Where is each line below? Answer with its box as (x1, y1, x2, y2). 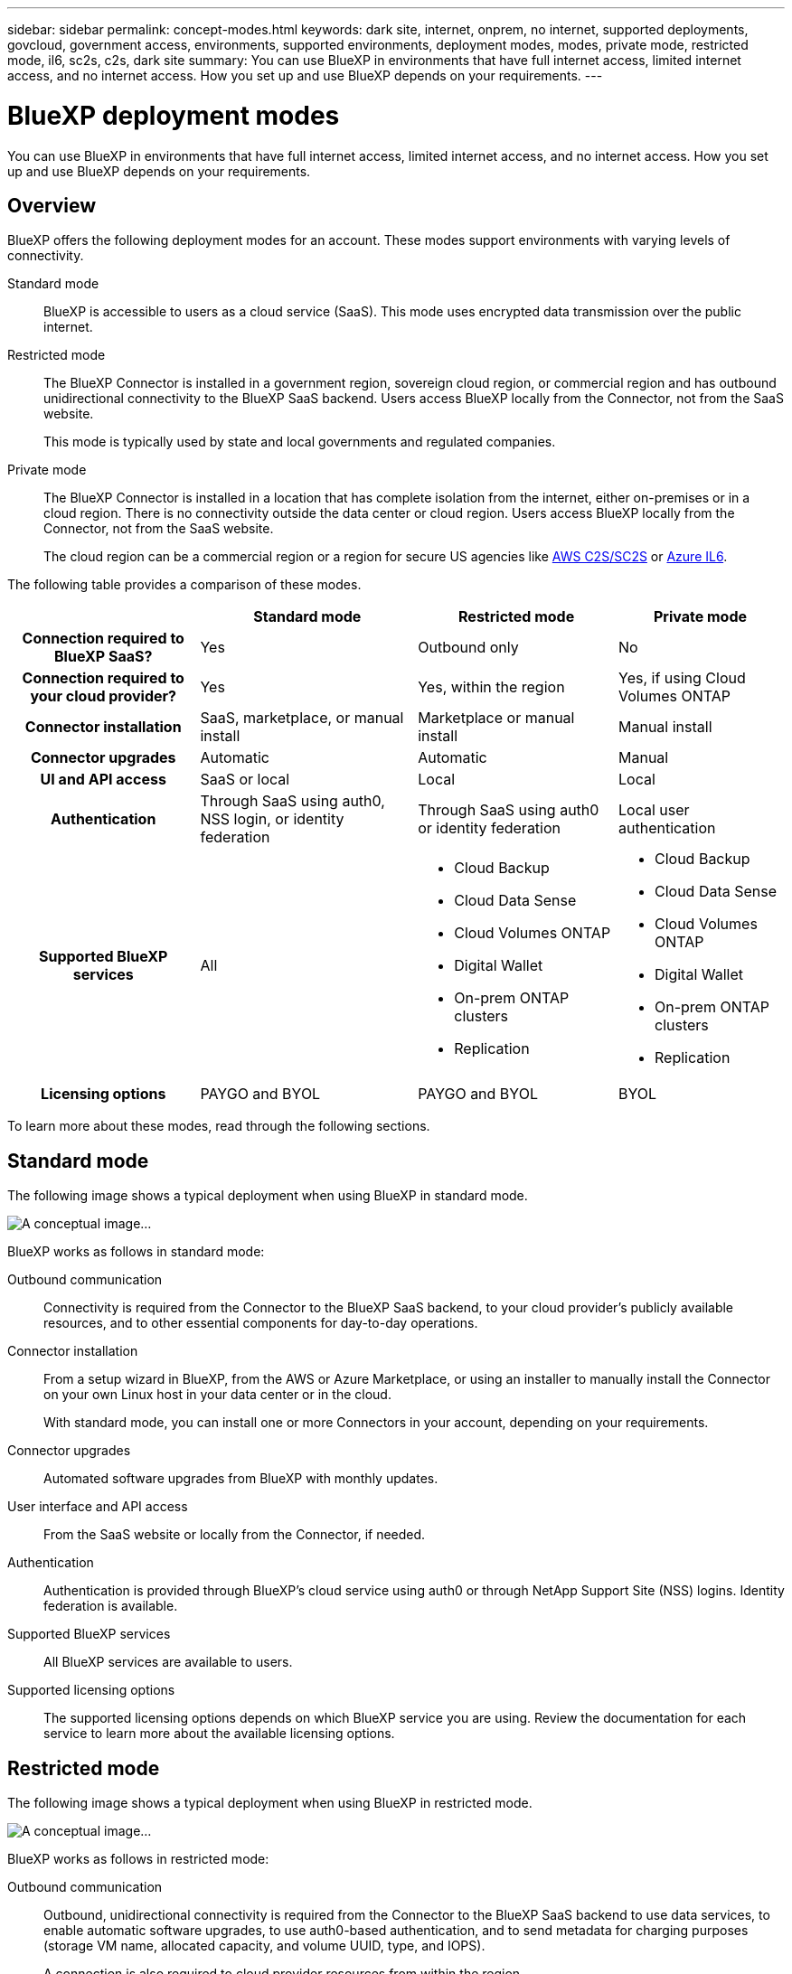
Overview (7, 193, 97, 217)
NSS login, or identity (200, 810, 344, 829)
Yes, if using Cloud (618, 669, 746, 688)
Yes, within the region (418, 678, 565, 697)
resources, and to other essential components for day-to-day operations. (43, 1315, 478, 1331)
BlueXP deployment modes (7, 99, 340, 131)
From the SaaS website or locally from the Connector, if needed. (43, 1527, 426, 1543)
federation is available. (43, 1598, 178, 1614)
